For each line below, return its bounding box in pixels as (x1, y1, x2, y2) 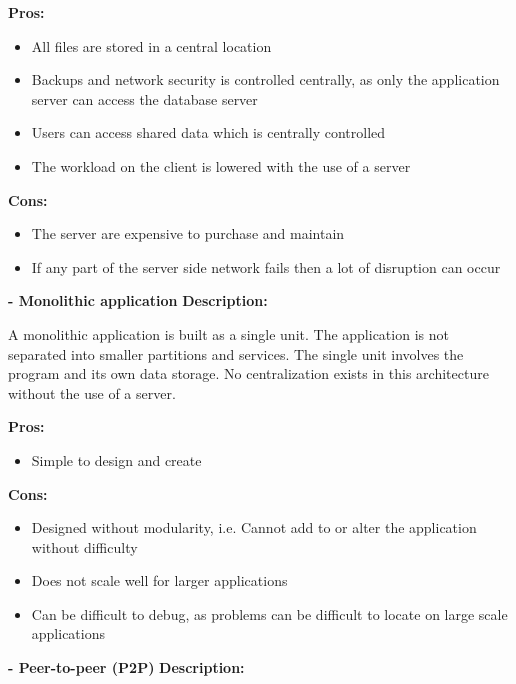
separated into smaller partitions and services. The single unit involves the (8, 343, 464, 364)
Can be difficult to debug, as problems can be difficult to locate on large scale (31, 603, 508, 624)
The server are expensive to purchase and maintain (31, 223, 345, 244)
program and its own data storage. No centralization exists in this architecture (8, 363, 489, 384)
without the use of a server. (8, 382, 176, 403)
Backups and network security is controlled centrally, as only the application (31, 69, 500, 90)
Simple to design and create (31, 449, 202, 470)
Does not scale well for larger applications (31, 570, 288, 591)
